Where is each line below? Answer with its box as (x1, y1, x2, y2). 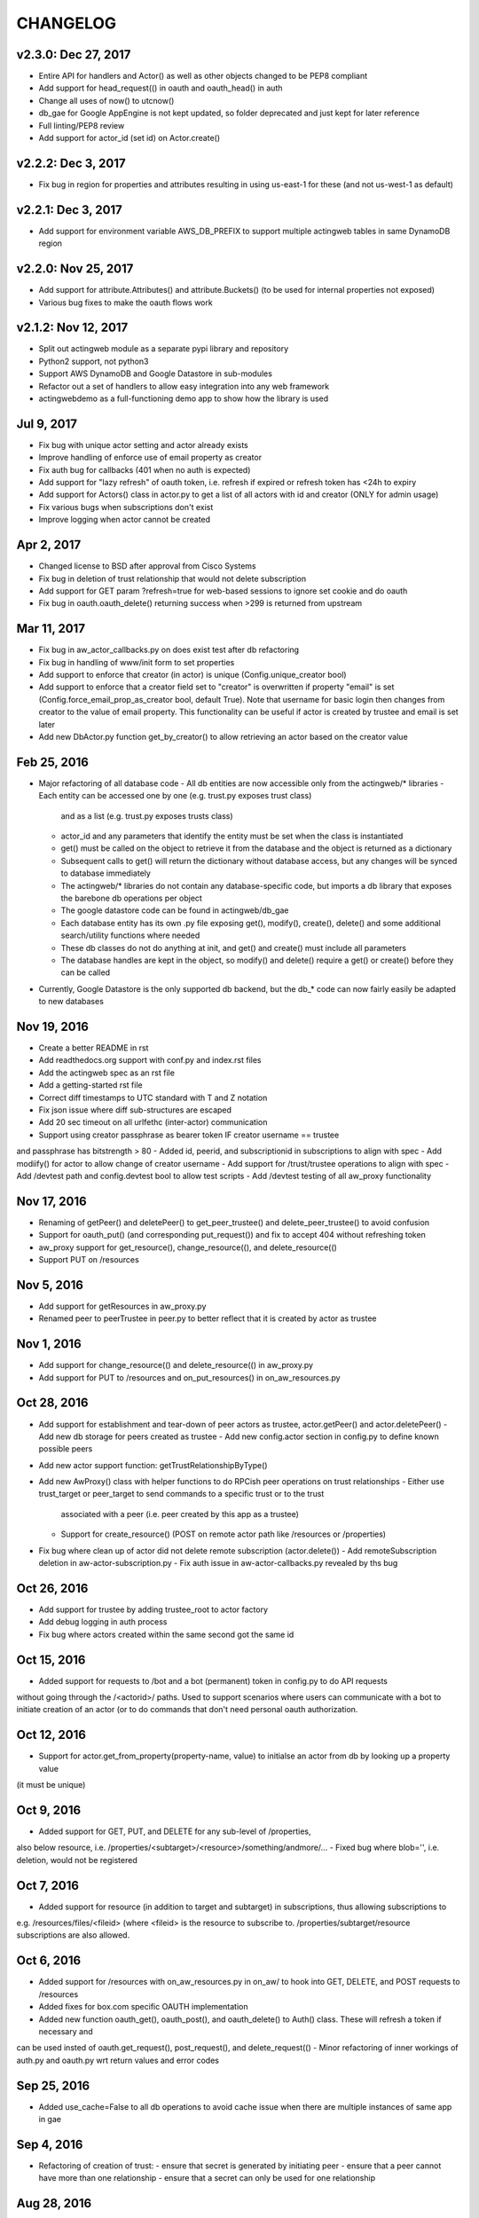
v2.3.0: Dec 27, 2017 (16, 47, 131, 62)
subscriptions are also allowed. (16, 1930, 130, 1940)
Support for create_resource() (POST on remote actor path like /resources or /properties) (60, 1529, 386, 1539)
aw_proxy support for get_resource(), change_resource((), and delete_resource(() (38, 1242, 337, 1253)
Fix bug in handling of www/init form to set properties (38, 657, 235, 667)
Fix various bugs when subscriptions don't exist (38, 501, 214, 512)
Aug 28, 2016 (16, 2196, 92, 2211)
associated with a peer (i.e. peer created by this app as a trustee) (60, 1508, 299, 1519)
